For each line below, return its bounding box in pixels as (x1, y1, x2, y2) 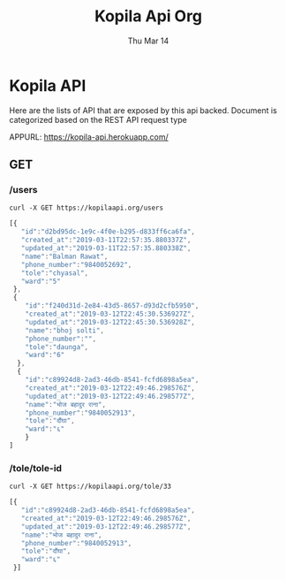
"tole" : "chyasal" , (20, 268, 89, 278)
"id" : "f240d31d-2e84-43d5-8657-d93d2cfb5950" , (25, 301, 199, 310)
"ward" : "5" (20, 277, 62, 286)
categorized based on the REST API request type (9, 114, 187, 125)
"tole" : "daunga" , (25, 342, 89, 351)
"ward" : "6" (25, 351, 65, 360)
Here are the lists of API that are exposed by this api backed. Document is (9, 104, 278, 116)
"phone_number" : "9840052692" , (20, 260, 132, 269)
